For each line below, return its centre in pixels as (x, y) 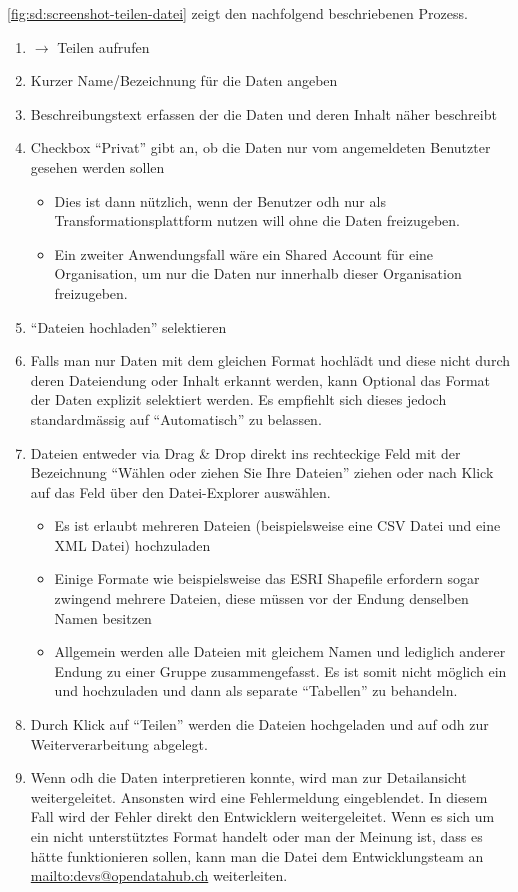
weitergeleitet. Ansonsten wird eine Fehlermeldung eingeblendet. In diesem (259, 796)
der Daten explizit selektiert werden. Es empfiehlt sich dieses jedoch (238, 399)
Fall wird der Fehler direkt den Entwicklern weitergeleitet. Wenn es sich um (262, 816)
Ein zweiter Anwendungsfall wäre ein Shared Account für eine (244, 253)
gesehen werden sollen (97, 166)
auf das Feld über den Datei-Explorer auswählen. (180, 491)
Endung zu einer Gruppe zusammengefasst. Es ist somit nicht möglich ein (280, 670)
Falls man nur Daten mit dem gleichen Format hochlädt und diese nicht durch (270, 360)
